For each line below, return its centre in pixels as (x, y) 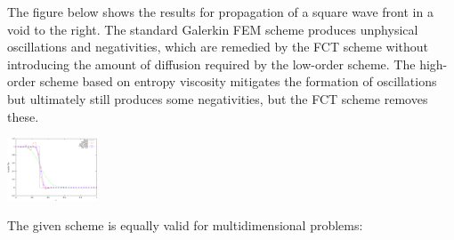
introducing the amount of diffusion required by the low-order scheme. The (211, 64)
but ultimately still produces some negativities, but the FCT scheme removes (218, 98)
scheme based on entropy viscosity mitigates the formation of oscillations (238, 81)
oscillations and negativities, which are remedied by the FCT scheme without (218, 47)
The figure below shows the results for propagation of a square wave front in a (220, 12)
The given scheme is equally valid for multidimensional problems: (185, 225)
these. (23, 116)
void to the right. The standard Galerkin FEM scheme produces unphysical (213, 29)
